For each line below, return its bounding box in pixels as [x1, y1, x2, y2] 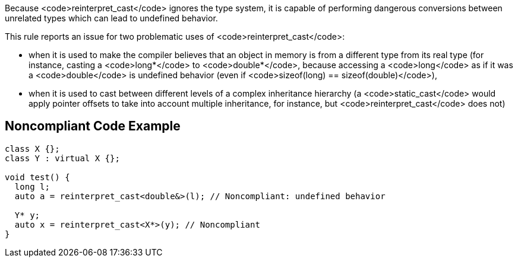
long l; [14, 181, 50, 191]
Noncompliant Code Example [5, 119, 181, 134]
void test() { [5, 172, 70, 182]
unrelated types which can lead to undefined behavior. [5, 13, 218, 23]
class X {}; [5, 143, 60, 154]
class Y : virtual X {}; [5, 153, 120, 163]
